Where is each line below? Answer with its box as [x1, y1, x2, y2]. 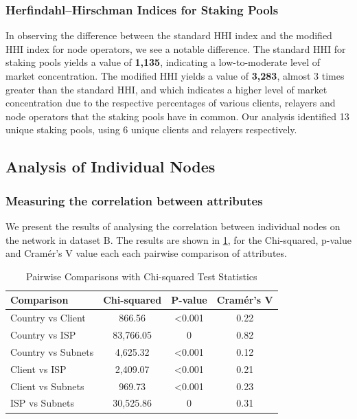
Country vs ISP [10, 328, 76, 342]
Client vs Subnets [10, 378, 84, 393]
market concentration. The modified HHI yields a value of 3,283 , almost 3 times [5, 69, 345, 82]
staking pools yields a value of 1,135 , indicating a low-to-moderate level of [5, 55, 321, 69]
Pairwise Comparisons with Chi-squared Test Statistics [26, 269, 257, 283]
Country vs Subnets [10, 344, 94, 359]
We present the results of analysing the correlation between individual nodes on [5, 218, 341, 233]
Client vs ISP [10, 361, 67, 376]
